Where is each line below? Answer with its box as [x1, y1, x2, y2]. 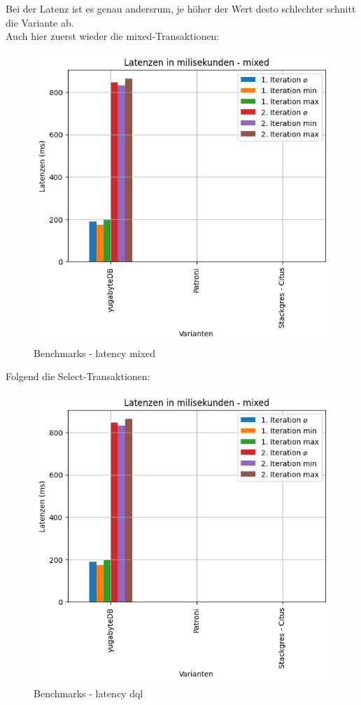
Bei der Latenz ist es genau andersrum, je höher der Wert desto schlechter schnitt [6, 1, 356, 15]
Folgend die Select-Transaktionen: [6, 369, 150, 384]
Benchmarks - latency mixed [34, 345, 156, 360]
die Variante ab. [6, 15, 74, 29]
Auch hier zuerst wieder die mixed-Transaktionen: [6, 29, 220, 43]
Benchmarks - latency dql [34, 685, 143, 700]
